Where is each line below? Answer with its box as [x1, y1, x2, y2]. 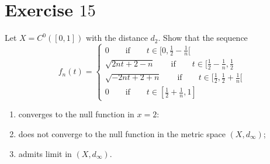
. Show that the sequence [158, 32, 248, 44]
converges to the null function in [18, 108, 134, 120]
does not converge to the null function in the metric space [18, 127, 226, 139]
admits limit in [18, 147, 72, 159]
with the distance [86, 32, 148, 44]
